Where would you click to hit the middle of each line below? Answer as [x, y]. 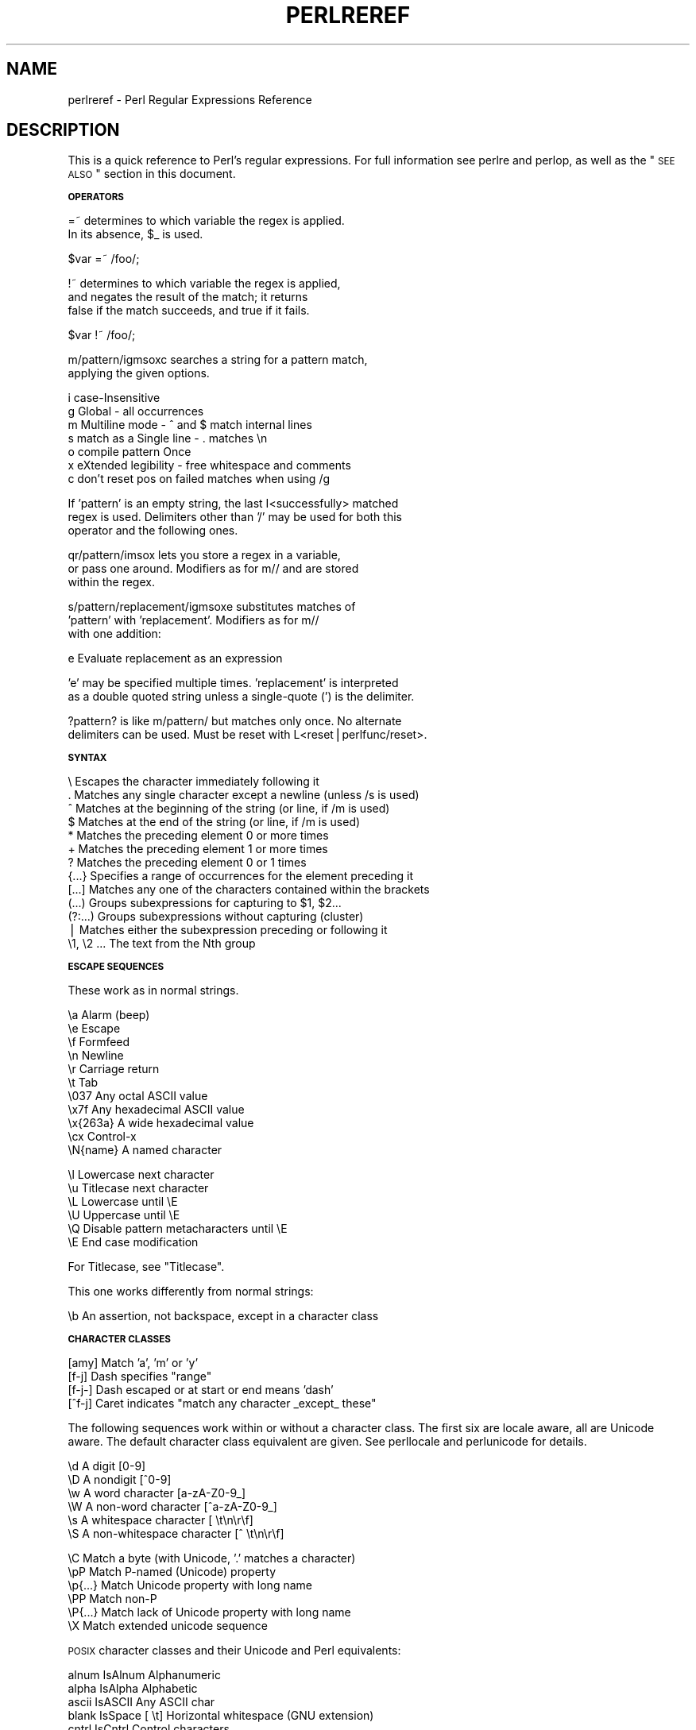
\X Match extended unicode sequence [168, 1626]
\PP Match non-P [112, 1599]
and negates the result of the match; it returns [188, 297]
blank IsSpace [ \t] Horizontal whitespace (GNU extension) [221, 1716]
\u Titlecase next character [138, 1188]
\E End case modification [133, 1242]
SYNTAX [87, 758]
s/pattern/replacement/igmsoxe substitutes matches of [212, 607]
